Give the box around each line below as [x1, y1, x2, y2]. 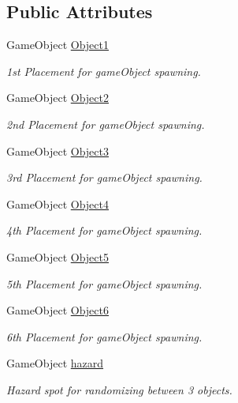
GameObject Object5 [6, 248, 109, 265]
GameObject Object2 [6, 89, 109, 106]
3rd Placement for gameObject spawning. [6, 169, 203, 186]
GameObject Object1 [6, 36, 109, 53]
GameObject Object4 [6, 195, 109, 212]
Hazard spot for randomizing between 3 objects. [6, 381, 232, 397]
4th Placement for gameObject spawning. [6, 222, 203, 239]
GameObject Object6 [6, 302, 109, 318]
